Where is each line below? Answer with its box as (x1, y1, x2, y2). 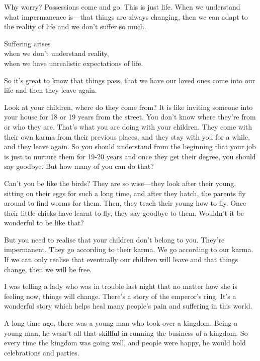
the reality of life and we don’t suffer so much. (4, 21, 146, 32)
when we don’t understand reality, (4, 48, 109, 58)
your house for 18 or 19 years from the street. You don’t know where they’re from (4, 111, 256, 122)
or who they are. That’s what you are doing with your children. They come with (4, 121, 252, 132)
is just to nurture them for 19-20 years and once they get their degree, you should (4, 151, 256, 161)
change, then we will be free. (4, 264, 92, 274)
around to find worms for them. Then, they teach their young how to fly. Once (4, 198, 246, 208)
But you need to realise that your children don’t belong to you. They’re (4, 234, 225, 245)
